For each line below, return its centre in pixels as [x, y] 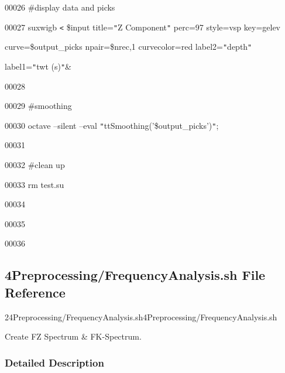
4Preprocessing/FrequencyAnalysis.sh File [135, 275]
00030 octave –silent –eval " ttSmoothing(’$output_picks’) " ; [112, 125]
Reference [35, 292]
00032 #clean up [35, 165]
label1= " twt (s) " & [38, 66]
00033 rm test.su [35, 184]
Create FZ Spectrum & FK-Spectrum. [73, 336]
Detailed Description [54, 362]
